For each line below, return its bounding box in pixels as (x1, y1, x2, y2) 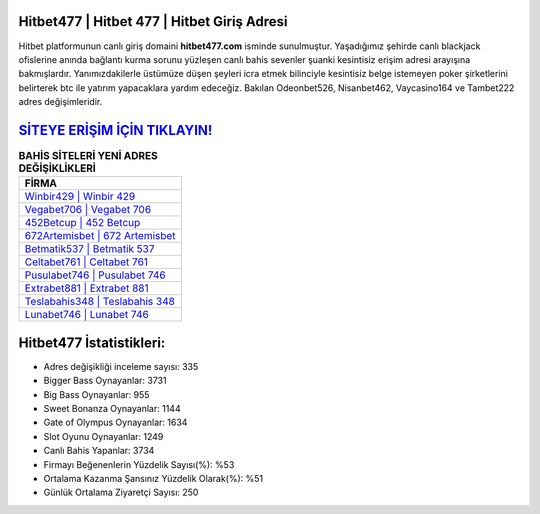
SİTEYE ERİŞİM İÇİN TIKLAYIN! (18, 121, 213, 139)
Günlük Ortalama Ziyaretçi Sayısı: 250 (43, 486, 199, 499)
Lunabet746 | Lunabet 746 (24, 308, 149, 322)
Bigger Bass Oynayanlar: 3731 (43, 375, 167, 387)
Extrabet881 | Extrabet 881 (24, 281, 149, 295)
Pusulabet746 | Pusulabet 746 (24, 268, 166, 282)
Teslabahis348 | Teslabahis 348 (24, 295, 175, 309)
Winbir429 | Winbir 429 (24, 190, 136, 204)
